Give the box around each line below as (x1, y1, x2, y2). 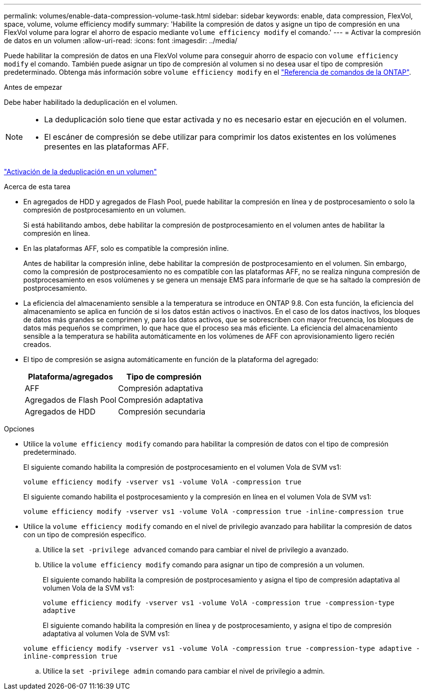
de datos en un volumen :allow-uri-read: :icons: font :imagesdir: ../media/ (4, 36, 238, 45)
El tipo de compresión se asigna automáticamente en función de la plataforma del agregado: (23, 355, 319, 364)
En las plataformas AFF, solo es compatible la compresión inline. (23, 244, 229, 252)
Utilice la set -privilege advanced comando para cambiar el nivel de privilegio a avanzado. (43, 545, 349, 554)
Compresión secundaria (118, 407, 206, 416)
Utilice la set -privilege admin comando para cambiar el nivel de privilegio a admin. (43, 667, 325, 675)
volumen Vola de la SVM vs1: (43, 584, 134, 592)
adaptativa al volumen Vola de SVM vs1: (43, 629, 170, 638)
